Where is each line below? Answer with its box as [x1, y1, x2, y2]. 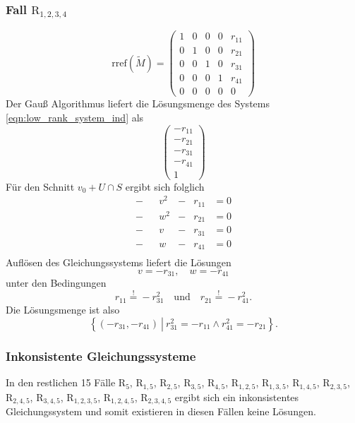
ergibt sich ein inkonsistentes [174, 389, 299, 404]
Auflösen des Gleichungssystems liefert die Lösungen [6, 255, 231, 270]
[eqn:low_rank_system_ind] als [6, 109, 144, 124]
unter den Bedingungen [6, 275, 107, 290]
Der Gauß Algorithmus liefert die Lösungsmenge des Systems [6, 96, 270, 111]
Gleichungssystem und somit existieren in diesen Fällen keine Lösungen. [6, 404, 316, 419]
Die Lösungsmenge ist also [6, 302, 120, 317]
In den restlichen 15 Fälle [6, 375, 116, 390]
